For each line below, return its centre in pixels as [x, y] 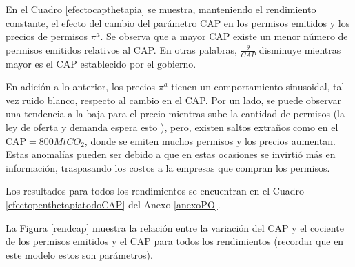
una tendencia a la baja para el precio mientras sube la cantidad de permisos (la [175, 113]
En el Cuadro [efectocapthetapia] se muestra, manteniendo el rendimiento [161, 9]
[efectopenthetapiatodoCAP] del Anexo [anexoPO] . [113, 204]
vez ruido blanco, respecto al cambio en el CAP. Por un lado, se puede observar [173, 100]
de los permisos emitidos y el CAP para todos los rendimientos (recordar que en [175, 241]
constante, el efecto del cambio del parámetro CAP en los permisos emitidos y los [178, 22]
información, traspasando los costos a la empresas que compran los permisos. [168, 167]
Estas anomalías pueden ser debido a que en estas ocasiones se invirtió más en [171, 154]
